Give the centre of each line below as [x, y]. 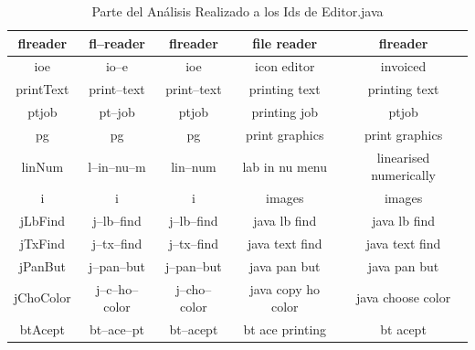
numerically [403, 175]
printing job [285, 112]
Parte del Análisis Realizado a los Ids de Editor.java [237, 11]
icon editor [285, 66]
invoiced [403, 66]
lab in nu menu [285, 166]
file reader [285, 42]
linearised [403, 157]
